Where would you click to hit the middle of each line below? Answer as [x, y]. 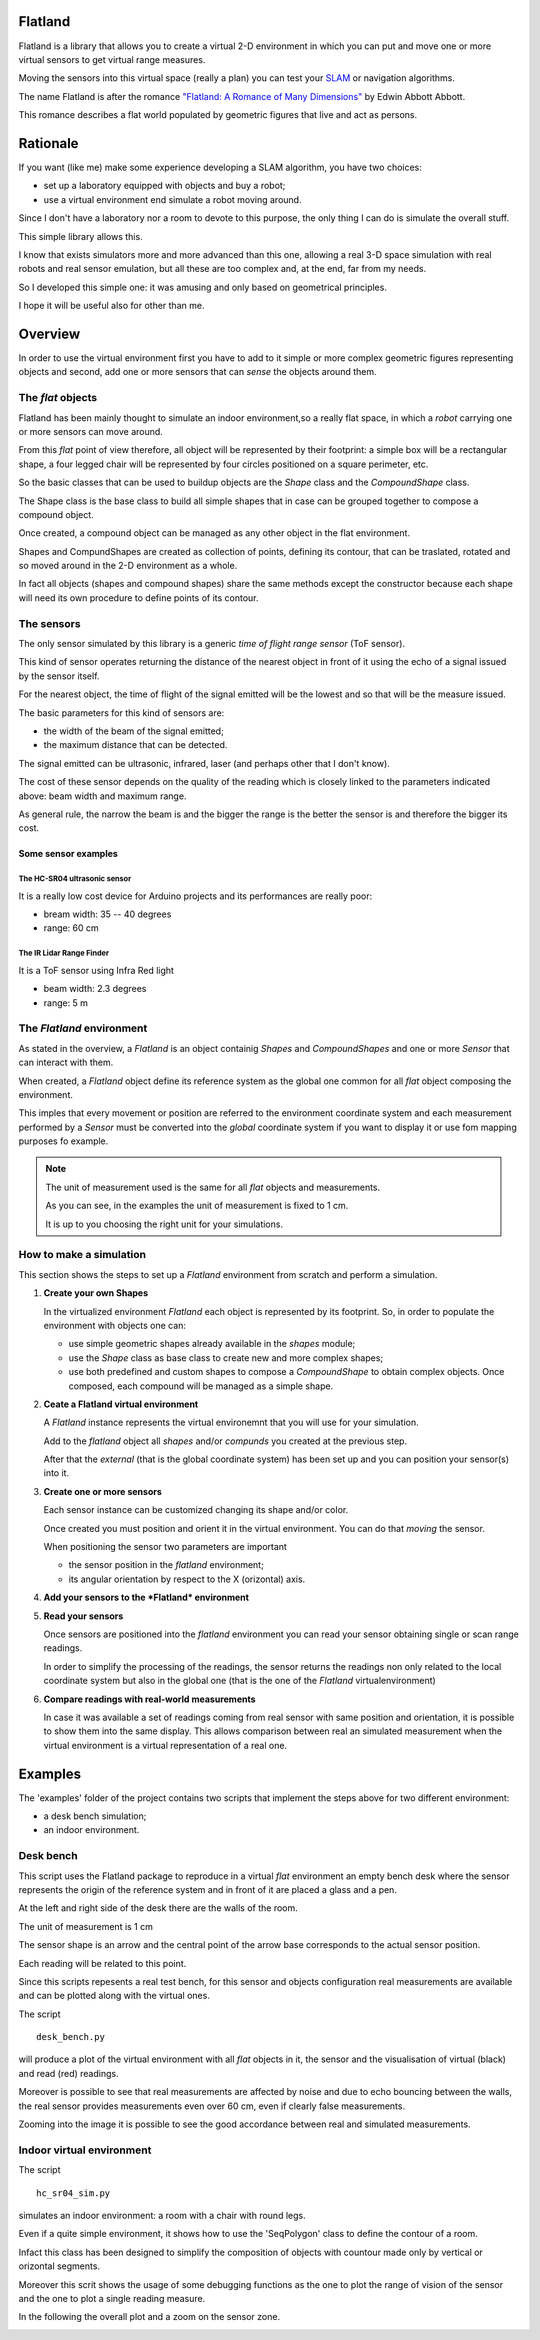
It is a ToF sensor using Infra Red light [96, 970]
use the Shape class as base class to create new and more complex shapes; [226, 1357]
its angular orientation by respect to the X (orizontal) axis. [187, 1579]
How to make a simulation [82, 1255]
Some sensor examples [68, 854]
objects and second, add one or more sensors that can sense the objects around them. [197, 372]
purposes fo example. [63, 1141]
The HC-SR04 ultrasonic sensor [75, 879]
